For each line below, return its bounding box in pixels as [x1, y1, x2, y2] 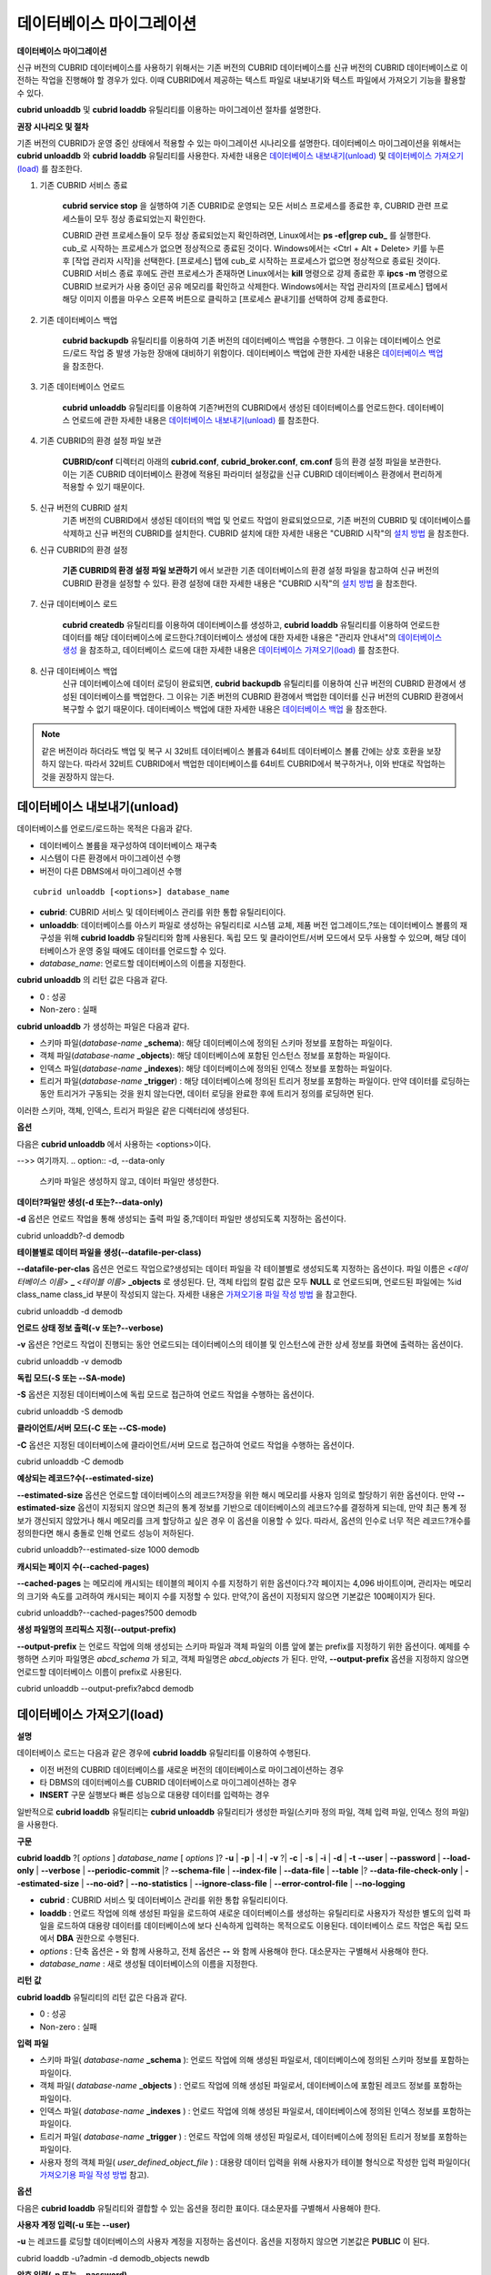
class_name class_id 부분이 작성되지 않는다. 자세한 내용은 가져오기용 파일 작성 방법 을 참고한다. [16, 1289, 357, 1300]
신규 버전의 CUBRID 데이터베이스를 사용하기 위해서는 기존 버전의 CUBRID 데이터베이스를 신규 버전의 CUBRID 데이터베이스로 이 [16, 62, 468, 73]
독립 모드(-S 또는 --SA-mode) [16, 1372, 126, 1383]
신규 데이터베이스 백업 [39, 665, 118, 676]
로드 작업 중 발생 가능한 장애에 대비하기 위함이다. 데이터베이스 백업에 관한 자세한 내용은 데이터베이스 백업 [72, 348, 444, 359]
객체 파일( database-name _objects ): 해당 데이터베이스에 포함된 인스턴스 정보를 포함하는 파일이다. [39, 1050, 391, 1061]
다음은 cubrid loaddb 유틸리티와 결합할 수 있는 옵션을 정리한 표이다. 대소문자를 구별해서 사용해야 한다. [16, 2202, 381, 2213]
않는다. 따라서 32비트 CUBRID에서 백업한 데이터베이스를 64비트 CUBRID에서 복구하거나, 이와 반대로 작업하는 [57, 758, 446, 769]
